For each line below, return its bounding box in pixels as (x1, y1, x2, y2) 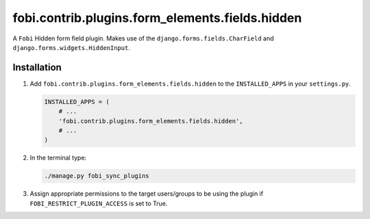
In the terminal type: (29, 154, 87, 162)
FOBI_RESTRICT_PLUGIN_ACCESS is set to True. (29, 199, 168, 207)
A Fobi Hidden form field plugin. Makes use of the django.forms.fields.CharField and (12, 34, 274, 42)
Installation (12, 62, 62, 73)
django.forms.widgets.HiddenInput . (12, 43, 130, 51)
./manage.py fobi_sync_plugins (44, 172, 150, 180)
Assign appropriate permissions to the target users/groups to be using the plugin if (29, 190, 264, 198)
